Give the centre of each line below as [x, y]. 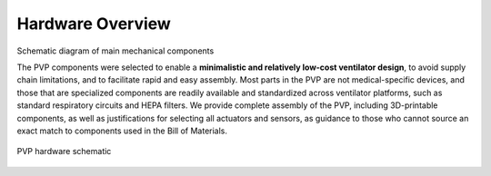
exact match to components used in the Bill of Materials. [122, 131]
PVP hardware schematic [64, 152]
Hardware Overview [94, 24]
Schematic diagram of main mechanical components [115, 51]
